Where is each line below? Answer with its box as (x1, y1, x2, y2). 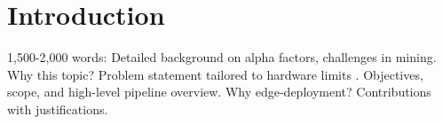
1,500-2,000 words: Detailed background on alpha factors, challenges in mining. (7, 48, 437, 66)
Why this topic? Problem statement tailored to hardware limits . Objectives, (7, 65, 423, 83)
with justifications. (7, 99, 108, 118)
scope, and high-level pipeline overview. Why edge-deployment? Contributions (7, 82, 431, 101)
